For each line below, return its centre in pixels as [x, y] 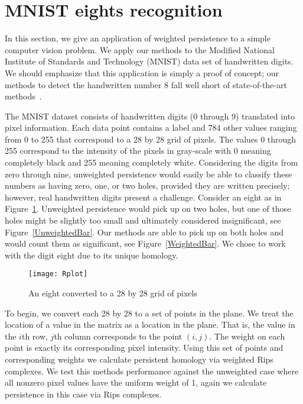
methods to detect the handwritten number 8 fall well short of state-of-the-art [146, 84]
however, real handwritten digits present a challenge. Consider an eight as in [143, 197]
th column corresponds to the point [118, 336]
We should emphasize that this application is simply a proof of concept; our [142, 72]
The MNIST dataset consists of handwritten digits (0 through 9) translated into [150, 116]
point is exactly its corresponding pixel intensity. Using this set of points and [144, 348]
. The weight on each [247, 336]
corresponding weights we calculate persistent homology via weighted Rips [139, 359]
